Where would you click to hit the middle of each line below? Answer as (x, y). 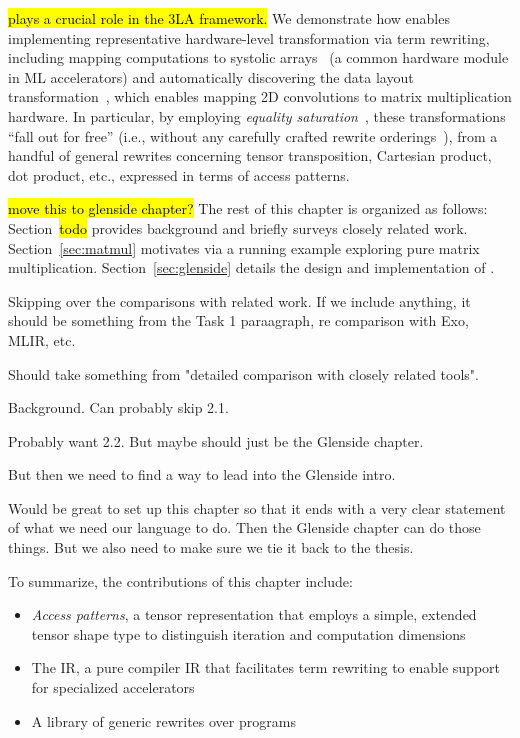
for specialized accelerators (113, 687)
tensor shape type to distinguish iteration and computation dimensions (248, 633)
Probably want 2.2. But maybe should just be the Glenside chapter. (216, 440)
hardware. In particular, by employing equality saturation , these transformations (257, 115)
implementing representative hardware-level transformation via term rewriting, (249, 37)
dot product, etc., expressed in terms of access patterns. (179, 174)
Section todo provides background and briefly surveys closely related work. (238, 227)
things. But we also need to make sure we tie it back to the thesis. (211, 547)
